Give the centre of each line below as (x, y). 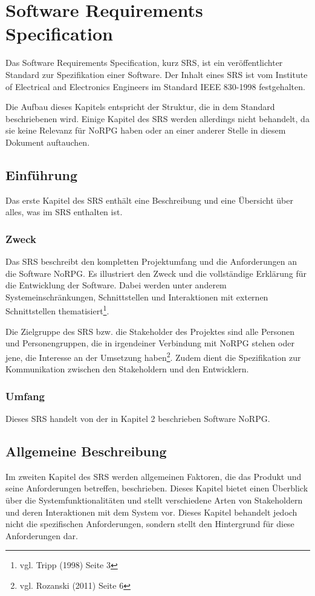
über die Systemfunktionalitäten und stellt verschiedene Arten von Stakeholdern (154, 500)
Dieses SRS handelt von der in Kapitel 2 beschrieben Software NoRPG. (138, 418)
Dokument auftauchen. (48, 142)
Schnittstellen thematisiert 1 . (57, 310)
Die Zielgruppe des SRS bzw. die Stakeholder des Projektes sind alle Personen (150, 331)
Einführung (42, 174)
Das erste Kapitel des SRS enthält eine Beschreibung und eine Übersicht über (149, 200)
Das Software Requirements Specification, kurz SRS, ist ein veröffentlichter (144, 63)
